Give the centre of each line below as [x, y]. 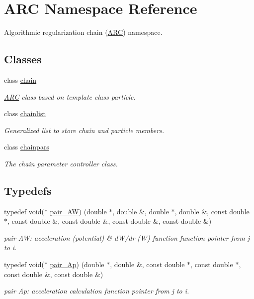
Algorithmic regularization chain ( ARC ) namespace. [83, 32]
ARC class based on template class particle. [70, 96]
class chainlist [25, 113]
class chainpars [27, 147]
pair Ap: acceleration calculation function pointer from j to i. [97, 291]
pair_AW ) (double [78, 211]
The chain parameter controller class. [61, 163]
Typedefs [28, 190]
